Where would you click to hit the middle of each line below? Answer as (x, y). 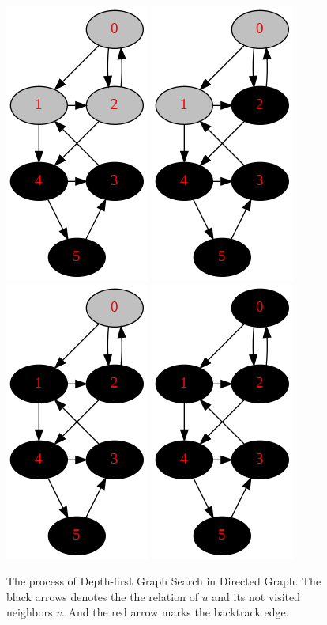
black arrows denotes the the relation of (102, 596)
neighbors (30, 612)
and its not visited (256, 596)
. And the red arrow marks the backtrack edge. (175, 612)
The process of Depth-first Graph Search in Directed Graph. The (164, 581)
